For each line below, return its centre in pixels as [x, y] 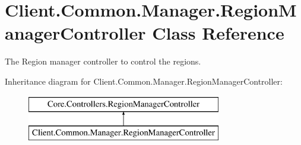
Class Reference [218, 33]
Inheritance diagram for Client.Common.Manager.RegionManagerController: [144, 81]
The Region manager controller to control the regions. [103, 61]
